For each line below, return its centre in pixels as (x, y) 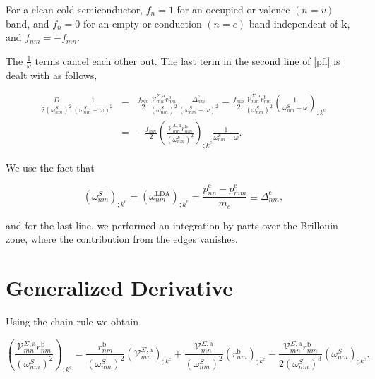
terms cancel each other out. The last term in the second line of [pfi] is (187, 60)
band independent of (293, 23)
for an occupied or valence (233, 9)
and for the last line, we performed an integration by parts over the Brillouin (172, 225)
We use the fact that (50, 167)
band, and (28, 23)
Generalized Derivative (120, 288)
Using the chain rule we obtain (72, 321)
